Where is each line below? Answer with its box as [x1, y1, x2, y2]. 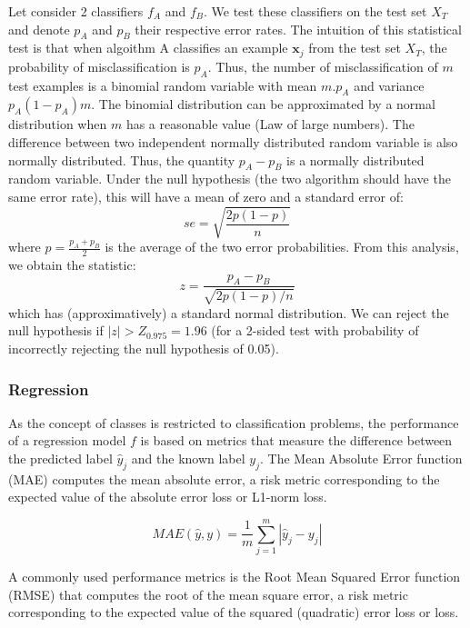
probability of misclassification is [8, 56, 190, 75]
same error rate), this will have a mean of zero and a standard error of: [8, 187, 404, 206]
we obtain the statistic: [8, 254, 136, 274]
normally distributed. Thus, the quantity [8, 150, 235, 169]
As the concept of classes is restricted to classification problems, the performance [8, 413, 459, 432]
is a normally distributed [286, 150, 425, 169]
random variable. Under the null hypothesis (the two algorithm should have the [8, 169, 451, 188]
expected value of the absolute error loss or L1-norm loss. [8, 487, 327, 506]
